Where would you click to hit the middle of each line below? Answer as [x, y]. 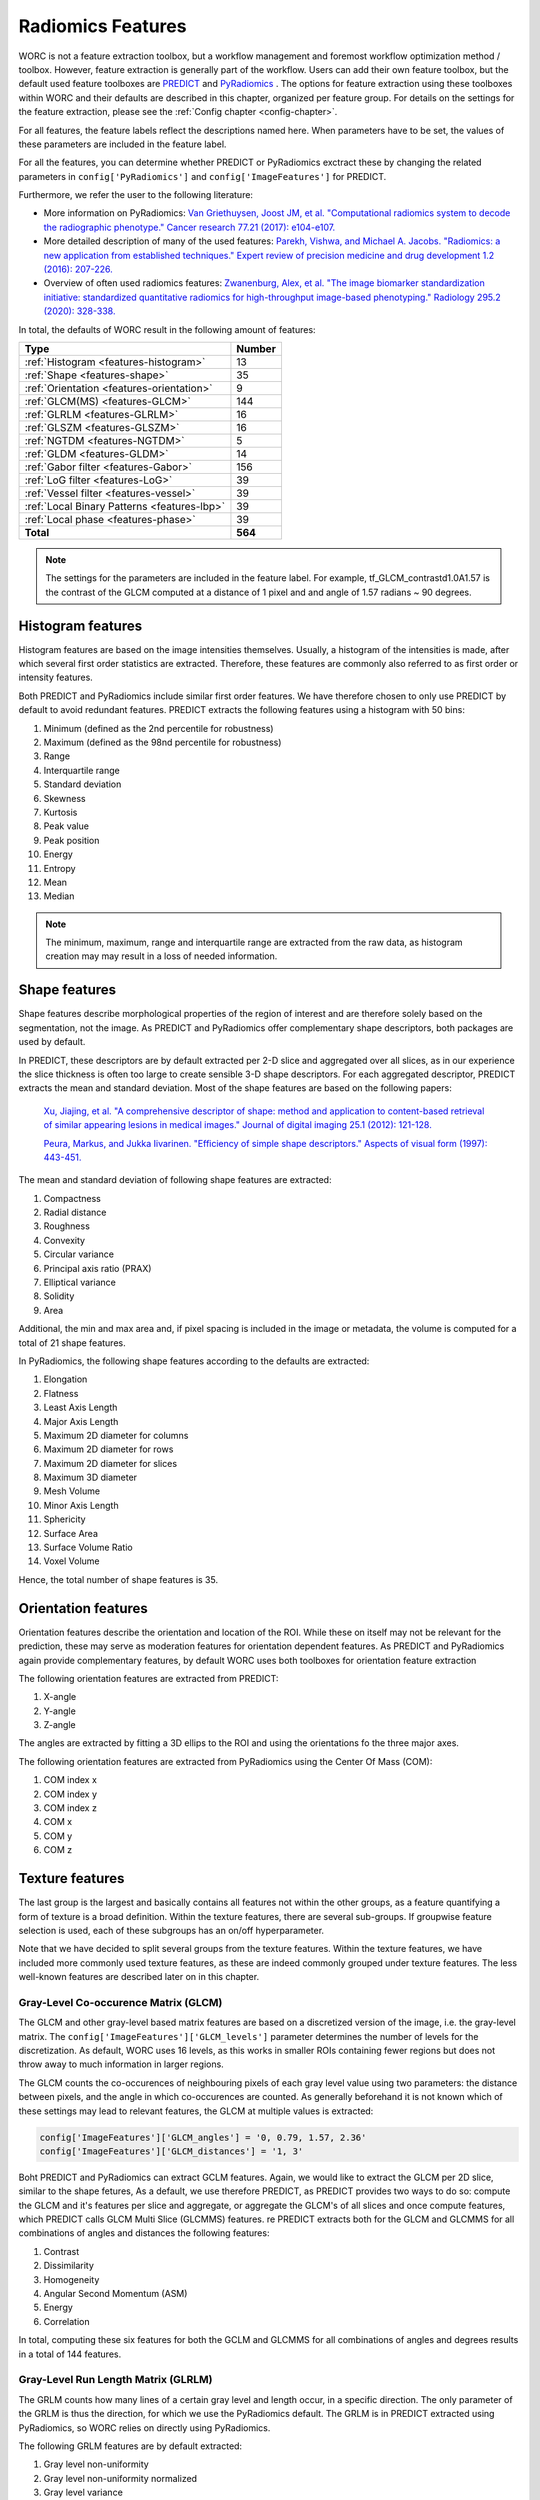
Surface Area [71, 1533]
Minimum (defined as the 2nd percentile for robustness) [158, 728]
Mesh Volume [71, 1491]
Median [59, 896]
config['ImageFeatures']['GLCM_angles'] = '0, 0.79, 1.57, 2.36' [203, 2137]
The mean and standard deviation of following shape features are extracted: [175, 1180]
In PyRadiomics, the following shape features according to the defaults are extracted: [194, 1361]
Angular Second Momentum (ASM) [115, 2294]
